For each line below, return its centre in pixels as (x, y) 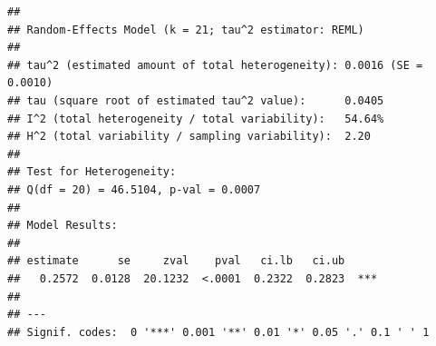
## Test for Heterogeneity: (92, 172)
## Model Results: (63, 226)
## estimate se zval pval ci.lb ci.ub (176, 261)
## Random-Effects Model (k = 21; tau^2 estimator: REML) (186, 30)
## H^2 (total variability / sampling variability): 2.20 (189, 137)
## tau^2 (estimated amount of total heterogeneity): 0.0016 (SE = (215, 65)
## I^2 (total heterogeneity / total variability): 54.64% (196, 119)
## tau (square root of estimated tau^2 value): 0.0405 (196, 100)
